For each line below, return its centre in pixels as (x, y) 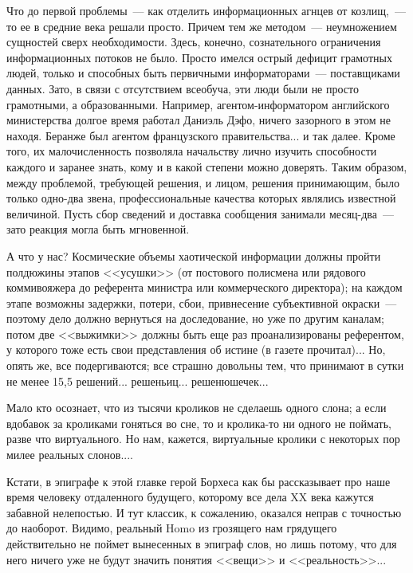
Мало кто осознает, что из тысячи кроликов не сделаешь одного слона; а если (197, 408)
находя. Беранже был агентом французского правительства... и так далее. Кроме (201, 135)
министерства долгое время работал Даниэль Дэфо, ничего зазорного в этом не (199, 120)
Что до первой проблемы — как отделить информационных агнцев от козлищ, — (206, 10)
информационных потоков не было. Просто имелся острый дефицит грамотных (199, 57)
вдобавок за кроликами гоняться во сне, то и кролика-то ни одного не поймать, (199, 423)
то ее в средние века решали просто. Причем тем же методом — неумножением (202, 26)
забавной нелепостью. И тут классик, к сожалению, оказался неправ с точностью (204, 512)
